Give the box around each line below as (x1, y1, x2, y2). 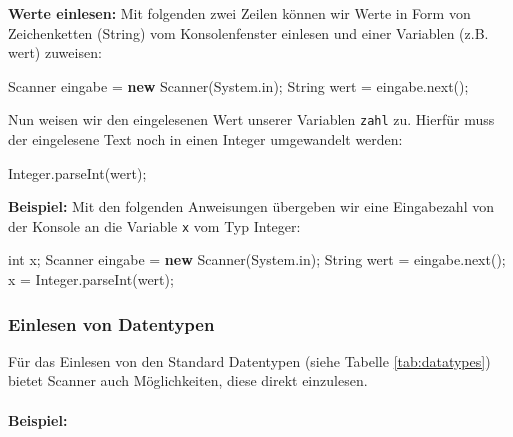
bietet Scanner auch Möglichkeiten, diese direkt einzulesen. (8, 370, 368, 391)
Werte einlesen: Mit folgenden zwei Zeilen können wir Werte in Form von (8, 3, 471, 23)
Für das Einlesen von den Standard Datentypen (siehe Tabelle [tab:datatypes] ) (8, 350, 491, 371)
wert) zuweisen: (8, 42, 102, 63)
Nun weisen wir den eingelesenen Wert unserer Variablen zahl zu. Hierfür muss (8, 109, 495, 130)
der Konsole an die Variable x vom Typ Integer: (8, 215, 301, 236)
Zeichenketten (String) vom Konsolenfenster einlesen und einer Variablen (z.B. (8, 22, 489, 43)
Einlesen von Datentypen (8, 311, 215, 336)
